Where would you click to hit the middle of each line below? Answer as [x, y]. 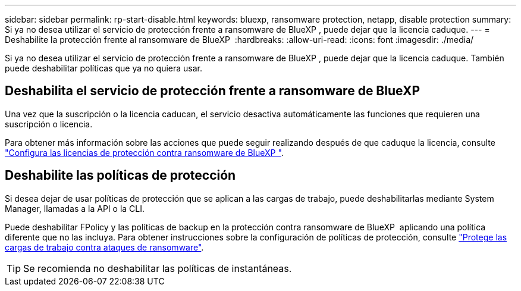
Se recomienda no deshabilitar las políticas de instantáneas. [158, 268]
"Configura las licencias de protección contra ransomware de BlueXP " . [144, 152]
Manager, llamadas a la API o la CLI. [75, 208]
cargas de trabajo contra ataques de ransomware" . [104, 247]
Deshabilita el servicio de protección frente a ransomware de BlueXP [213, 91]
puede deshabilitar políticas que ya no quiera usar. [104, 68]
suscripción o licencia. [49, 124]
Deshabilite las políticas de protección [120, 176]
